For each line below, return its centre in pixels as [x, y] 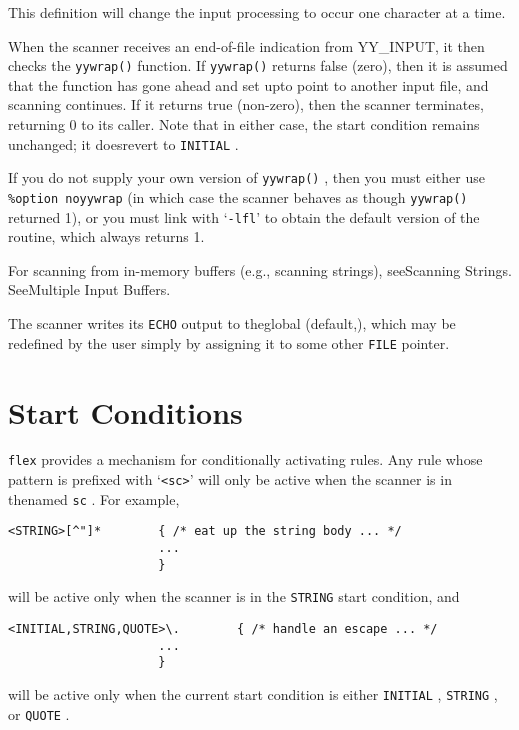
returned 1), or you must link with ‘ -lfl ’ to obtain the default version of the [244, 216]
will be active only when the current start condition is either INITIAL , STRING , [253, 694]
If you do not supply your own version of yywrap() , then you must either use [246, 177]
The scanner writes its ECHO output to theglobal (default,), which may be [232, 323]
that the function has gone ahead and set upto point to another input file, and [248, 84]
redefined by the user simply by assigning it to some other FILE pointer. [229, 342]
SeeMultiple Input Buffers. [89, 289]
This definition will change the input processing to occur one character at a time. [257, 12]
